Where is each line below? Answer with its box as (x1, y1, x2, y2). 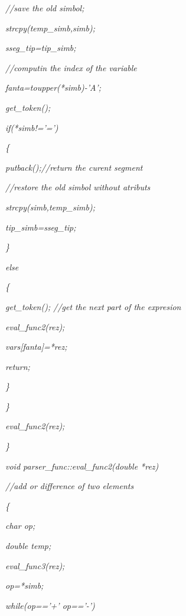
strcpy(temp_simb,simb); (5, 21, 95, 34)
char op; (5, 519, 35, 532)
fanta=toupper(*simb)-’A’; (5, 81, 101, 94)
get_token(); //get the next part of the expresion (5, 300, 181, 312)
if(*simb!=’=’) (5, 121, 58, 133)
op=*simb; (5, 579, 44, 592)
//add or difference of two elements (5, 480, 134, 492)
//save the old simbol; (5, 2, 84, 14)
